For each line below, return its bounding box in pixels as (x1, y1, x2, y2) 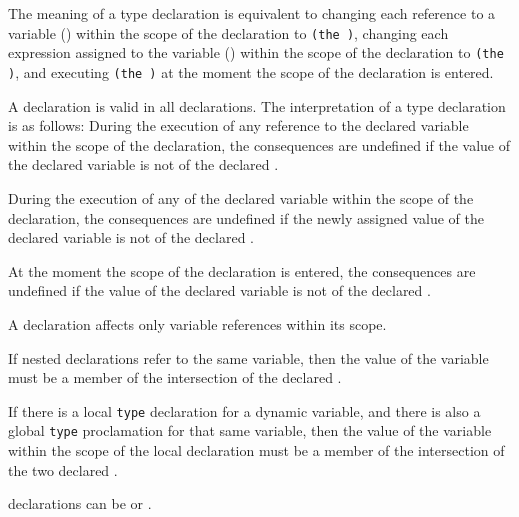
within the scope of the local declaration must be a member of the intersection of (8, 440, 505, 460)
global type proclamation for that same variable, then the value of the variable (8, 420, 492, 441)
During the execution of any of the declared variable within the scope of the (8, 187, 474, 208)
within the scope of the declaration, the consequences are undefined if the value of (8, 134, 510, 155)
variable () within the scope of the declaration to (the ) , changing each (8, 22, 449, 43)
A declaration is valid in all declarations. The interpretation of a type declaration (8, 95, 506, 116)
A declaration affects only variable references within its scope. (8, 313, 387, 334)
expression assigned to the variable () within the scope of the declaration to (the (8, 42, 504, 63)
